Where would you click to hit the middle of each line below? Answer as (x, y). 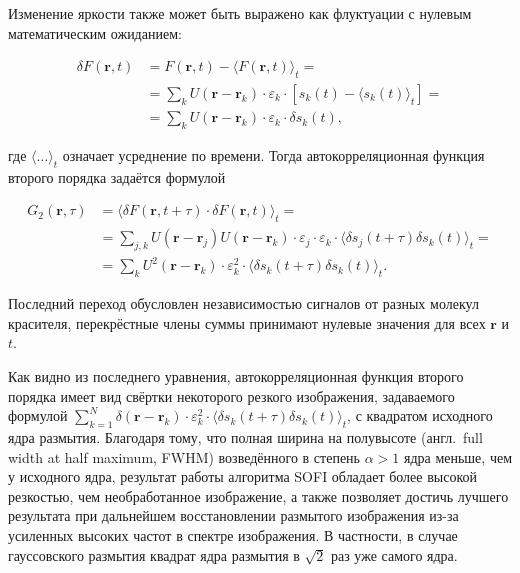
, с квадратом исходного (420, 415)
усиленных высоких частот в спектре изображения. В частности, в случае (233, 534)
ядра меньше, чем (457, 456)
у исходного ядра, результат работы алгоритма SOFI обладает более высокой (242, 476)
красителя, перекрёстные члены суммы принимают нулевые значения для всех (247, 322)
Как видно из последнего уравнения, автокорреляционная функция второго (236, 376)
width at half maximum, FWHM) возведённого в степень (184, 456)
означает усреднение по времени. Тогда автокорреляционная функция (273, 154)
